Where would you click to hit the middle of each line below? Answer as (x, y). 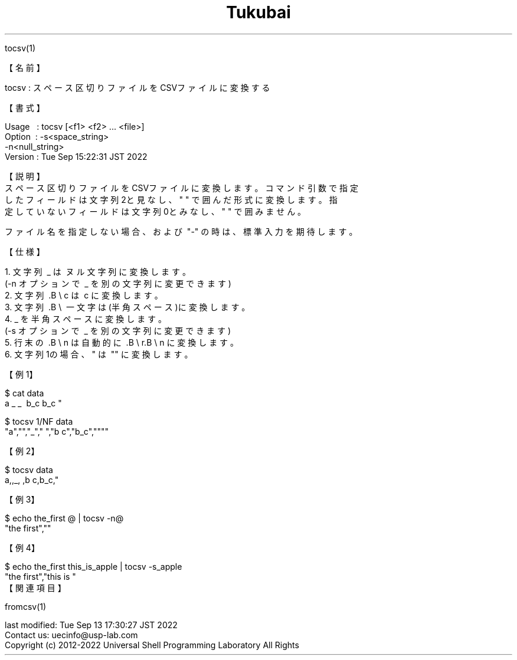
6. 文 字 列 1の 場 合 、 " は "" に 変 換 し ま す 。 (99, 354)
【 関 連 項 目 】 (35, 587)
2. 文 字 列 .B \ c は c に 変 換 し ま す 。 (84, 295)
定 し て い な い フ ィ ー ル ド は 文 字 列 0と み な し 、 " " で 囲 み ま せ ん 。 (156, 211)
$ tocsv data (29, 469)
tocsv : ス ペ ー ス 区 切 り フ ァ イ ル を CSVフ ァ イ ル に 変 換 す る (138, 87)
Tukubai (258, 12)
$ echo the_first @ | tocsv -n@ (64, 518)
